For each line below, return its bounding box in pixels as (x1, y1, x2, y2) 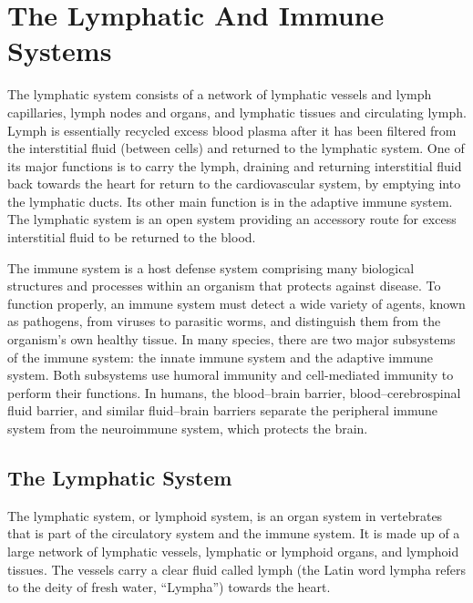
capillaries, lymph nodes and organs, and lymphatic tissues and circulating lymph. (7, 102, 467, 121)
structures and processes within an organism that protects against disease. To (7, 276, 441, 295)
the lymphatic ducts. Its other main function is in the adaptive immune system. (7, 191, 453, 210)
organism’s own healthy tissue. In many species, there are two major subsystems (7, 330, 456, 349)
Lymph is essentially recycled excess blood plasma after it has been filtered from (7, 120, 457, 139)
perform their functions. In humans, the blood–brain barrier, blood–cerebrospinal (7, 383, 461, 402)
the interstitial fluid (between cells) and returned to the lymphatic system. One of (7, 138, 465, 158)
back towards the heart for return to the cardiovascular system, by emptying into (7, 174, 461, 193)
